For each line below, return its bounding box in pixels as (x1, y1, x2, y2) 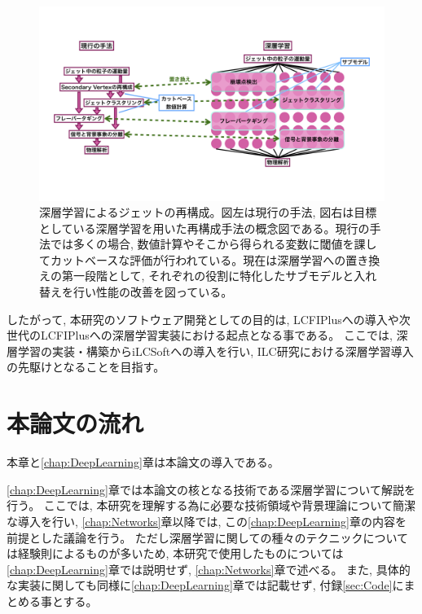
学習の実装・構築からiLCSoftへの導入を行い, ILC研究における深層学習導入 (17, 342, 414, 359)
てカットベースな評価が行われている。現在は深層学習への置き (39, 251, 369, 268)
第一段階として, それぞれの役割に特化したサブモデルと (61, 267, 354, 284)
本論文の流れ (7, 406, 144, 440)
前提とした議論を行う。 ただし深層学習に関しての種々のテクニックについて (7, 528, 408, 546)
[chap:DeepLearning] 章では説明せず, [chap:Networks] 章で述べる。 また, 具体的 (7, 560, 411, 577)
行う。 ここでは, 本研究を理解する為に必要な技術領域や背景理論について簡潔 (7, 497, 415, 514)
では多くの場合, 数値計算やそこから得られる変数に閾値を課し (50, 235, 377, 252)
